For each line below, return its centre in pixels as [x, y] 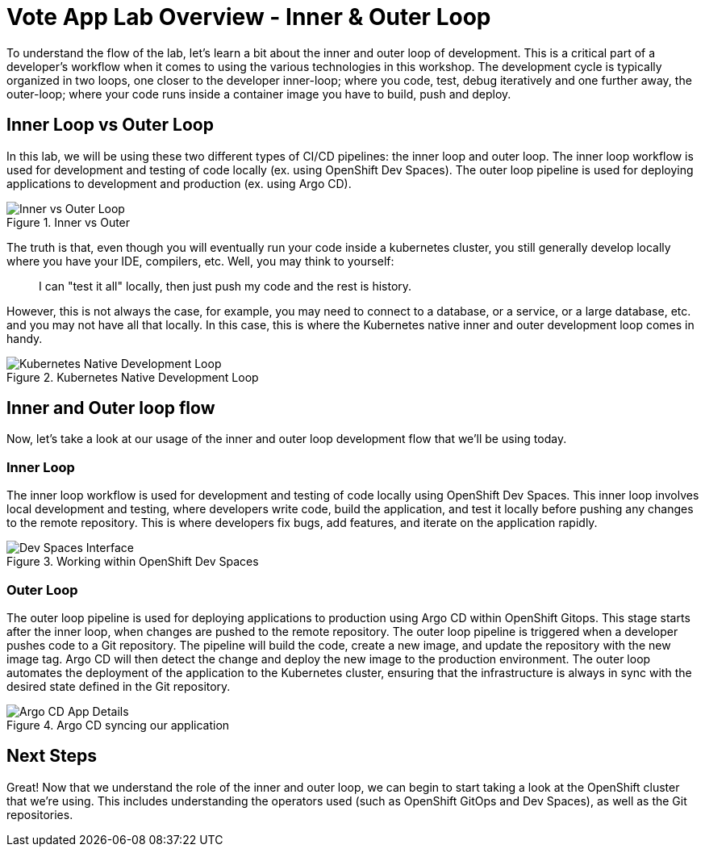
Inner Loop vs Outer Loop [110, 125]
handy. [25, 338]
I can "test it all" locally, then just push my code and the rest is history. [225, 286]
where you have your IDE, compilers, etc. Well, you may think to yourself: [200, 261]
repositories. [40, 814]
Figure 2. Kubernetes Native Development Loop [133, 377]
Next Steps [52, 756]
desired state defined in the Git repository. [119, 686]
